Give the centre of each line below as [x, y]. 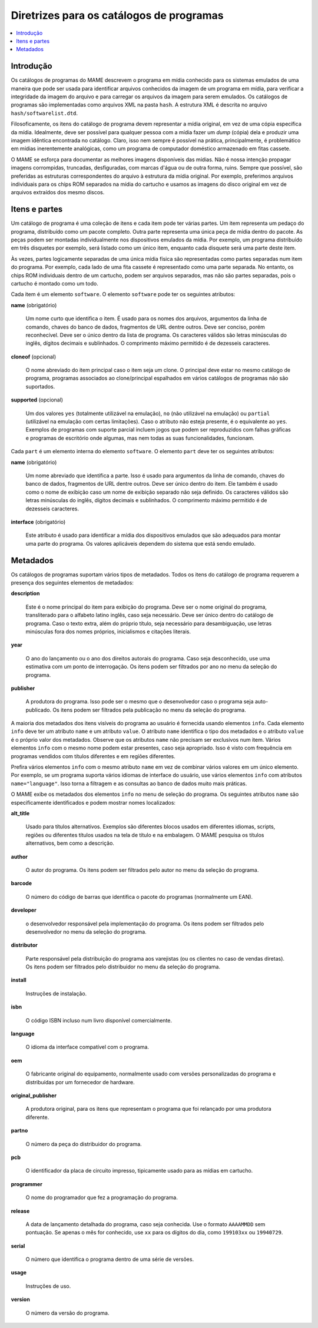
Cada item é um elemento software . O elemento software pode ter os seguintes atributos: [123, 294]
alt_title [20, 813]
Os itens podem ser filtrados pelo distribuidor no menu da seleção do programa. [123, 967]
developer [24, 910]
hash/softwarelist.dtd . [44, 113]
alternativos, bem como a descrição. [70, 843]
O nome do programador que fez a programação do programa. [102, 1197]
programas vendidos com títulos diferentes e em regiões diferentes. [93, 756]
